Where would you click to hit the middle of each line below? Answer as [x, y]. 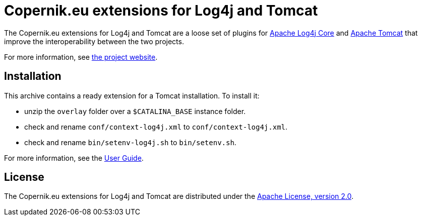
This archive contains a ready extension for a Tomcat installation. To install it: [132, 95]
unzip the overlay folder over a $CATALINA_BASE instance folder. [135, 111]
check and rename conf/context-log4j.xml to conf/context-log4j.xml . [156, 127]
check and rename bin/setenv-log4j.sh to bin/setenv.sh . [130, 142]
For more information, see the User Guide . [74, 158]
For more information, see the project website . [81, 57]
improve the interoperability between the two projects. [94, 41]
